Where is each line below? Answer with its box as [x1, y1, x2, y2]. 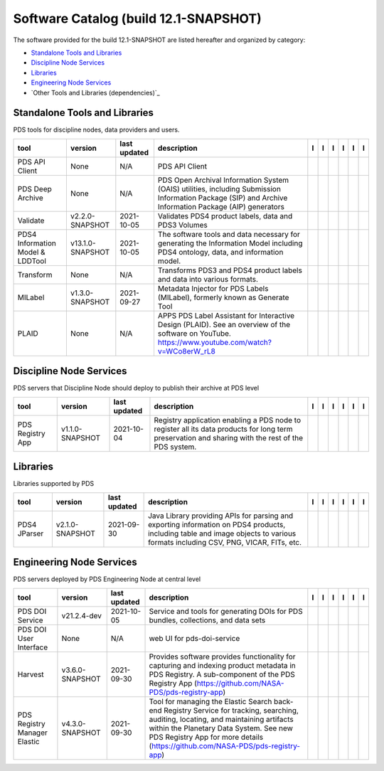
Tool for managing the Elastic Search [149, 696, 272, 706]
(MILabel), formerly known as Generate [157, 292, 289, 302]
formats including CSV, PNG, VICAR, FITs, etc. [148, 537, 302, 547]
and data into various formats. [157, 274, 259, 284]
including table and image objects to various [148, 528, 297, 538]
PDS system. [154, 442, 197, 452]
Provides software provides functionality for [149, 652, 296, 661]
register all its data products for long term [154, 424, 293, 434]
